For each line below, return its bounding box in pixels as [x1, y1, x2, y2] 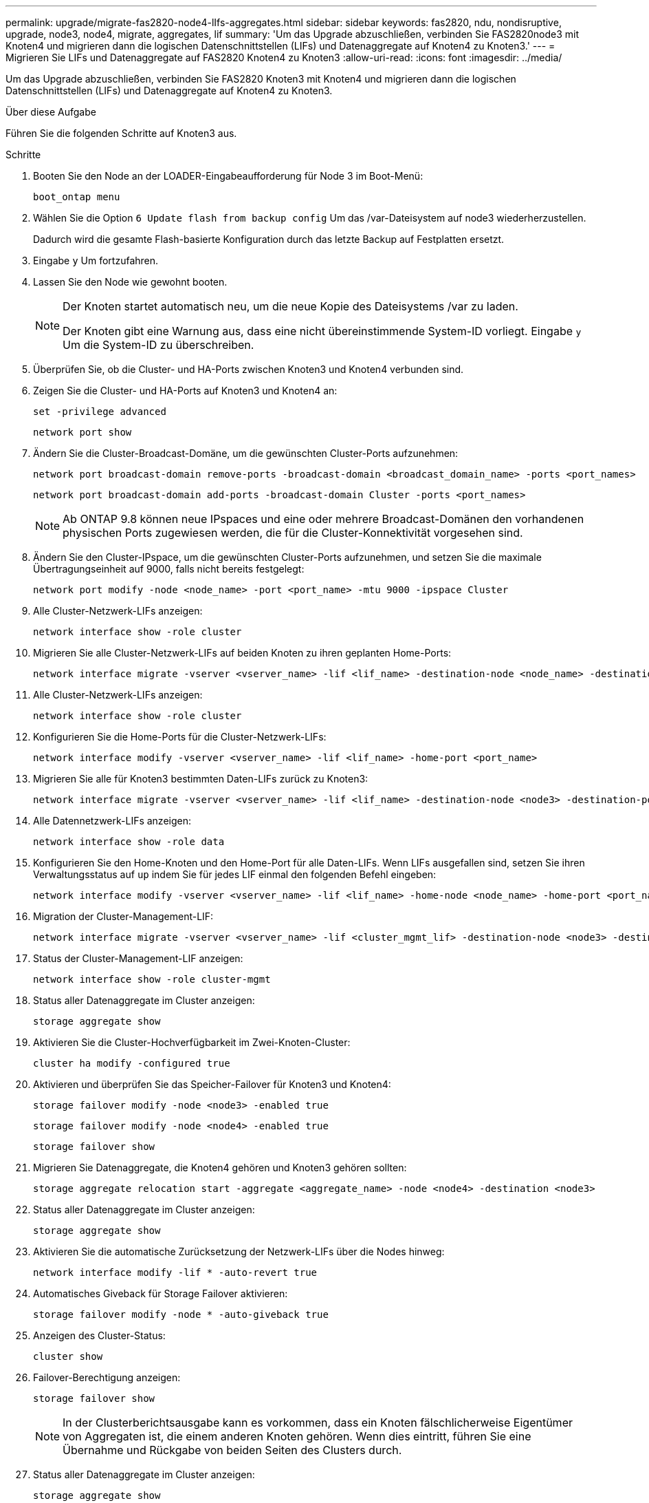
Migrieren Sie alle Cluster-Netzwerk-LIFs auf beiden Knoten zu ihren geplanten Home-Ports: [33, 647, 452, 659]
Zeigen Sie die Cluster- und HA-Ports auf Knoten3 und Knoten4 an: [33, 385, 338, 396]
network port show [33, 427, 132, 438]
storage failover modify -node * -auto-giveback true [33, 1309, 329, 1320]
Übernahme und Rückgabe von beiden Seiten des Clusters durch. [63, 1443, 402, 1457]
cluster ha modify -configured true [33, 1058, 230, 1069]
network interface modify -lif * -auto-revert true [33, 1267, 318, 1278]
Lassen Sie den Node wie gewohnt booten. [33, 276, 228, 288]
